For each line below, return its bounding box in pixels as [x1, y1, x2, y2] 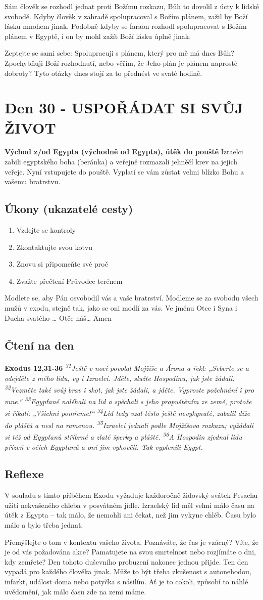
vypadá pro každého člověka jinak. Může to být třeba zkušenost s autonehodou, [5, 566, 251, 577]
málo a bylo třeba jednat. [5, 520, 83, 530]
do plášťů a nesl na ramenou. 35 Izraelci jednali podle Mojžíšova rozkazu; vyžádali [5, 418, 254, 430]
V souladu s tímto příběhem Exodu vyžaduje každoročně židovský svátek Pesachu [5, 490, 258, 500]
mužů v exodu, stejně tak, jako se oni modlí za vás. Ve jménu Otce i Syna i [5, 303, 237, 313]
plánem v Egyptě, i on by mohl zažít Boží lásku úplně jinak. [5, 30, 191, 41]
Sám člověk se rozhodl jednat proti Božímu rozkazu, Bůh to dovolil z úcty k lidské [5, 1, 259, 11]
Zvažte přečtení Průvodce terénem [16, 275, 123, 286]
